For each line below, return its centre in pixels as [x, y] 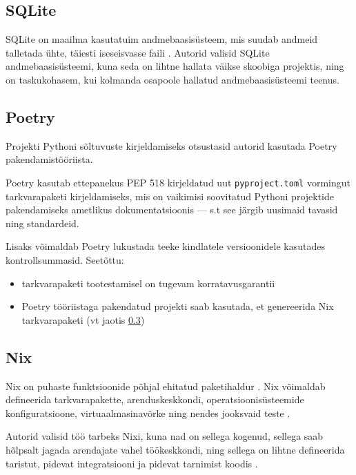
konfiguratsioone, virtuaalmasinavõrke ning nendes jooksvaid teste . [148, 413]
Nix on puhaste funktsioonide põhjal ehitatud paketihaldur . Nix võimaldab [166, 386]
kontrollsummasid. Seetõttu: [65, 260]
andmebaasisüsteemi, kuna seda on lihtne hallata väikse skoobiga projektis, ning [175, 66]
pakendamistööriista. [49, 159]
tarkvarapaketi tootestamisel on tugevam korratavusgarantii [148, 283]
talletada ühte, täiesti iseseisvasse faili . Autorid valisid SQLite [138, 52]
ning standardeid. [42, 223]
